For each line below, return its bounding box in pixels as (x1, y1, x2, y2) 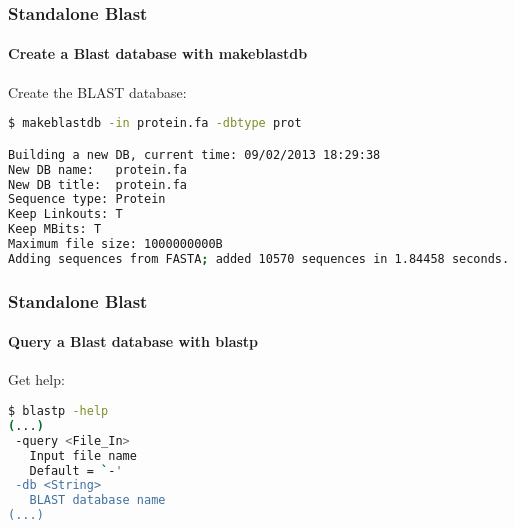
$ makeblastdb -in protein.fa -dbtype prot (8, 116, 302, 131)
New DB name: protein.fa (8, 162, 187, 177)
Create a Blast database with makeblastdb (8, 43, 308, 64)
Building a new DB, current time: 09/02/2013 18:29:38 (8, 147, 381, 162)
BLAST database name (29, 493, 166, 508)
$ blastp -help (8, 404, 109, 418)
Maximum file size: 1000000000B (8, 237, 223, 252)
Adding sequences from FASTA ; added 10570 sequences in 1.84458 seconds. (8, 251, 510, 266)
